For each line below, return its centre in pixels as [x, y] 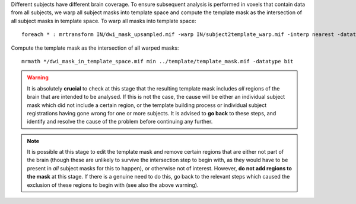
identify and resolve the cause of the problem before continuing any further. [120, 122]
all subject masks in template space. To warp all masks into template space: [104, 21]
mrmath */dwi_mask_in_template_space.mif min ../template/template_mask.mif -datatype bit [158, 61]
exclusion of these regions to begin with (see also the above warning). [113, 185]
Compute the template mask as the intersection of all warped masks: [95, 48]
